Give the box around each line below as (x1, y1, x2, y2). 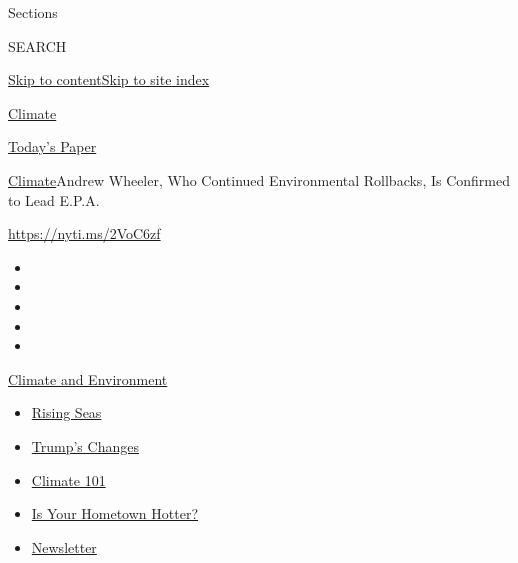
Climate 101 (31, 469, 106, 490)
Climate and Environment (8, 368, 168, 389)
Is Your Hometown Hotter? (31, 503, 198, 524)
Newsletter (31, 536, 97, 557)
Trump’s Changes (31, 435, 139, 456)
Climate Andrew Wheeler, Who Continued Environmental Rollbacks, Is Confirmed (8, 169, 510, 190)
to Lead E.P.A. (8, 189, 100, 210)
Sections (8, 2, 58, 22)
